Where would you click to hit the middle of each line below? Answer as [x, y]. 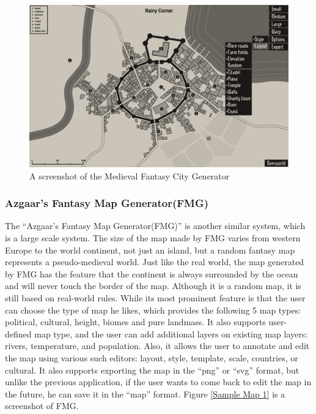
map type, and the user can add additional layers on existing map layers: [171, 333]
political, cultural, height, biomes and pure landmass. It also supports [135, 322]
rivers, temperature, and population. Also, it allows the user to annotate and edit [157, 346]
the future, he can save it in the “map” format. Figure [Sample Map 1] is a [145, 393]
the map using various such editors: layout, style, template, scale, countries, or [152, 357]
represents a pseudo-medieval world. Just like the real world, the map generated [155, 262]
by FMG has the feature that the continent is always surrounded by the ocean [152, 273]
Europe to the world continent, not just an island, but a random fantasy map [150, 250]
